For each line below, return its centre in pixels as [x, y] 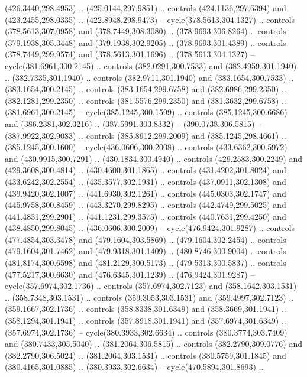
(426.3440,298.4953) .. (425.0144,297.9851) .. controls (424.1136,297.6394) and [146, 8]
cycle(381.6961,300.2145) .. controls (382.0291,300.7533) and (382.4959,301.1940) [151, 65]
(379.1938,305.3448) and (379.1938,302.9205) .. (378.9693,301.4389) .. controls [146, 42]
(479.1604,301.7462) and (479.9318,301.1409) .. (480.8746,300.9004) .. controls [146, 251]
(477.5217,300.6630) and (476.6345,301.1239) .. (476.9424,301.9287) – [130, 274]
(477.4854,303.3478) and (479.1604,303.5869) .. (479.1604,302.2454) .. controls [146, 239]
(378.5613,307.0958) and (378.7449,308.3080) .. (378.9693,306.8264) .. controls [146, 31]
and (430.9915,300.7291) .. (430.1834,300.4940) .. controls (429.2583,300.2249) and [153, 158]
